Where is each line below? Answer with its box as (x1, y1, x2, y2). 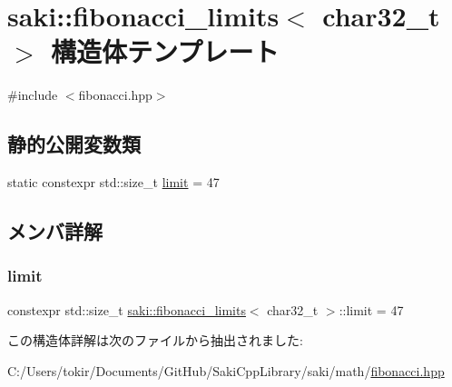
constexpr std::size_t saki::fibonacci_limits (7, 300, 246, 319)
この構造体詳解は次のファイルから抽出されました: (7, 331, 303, 350)
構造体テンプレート (51, 33, 280, 70)
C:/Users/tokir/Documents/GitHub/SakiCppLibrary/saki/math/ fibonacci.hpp (7, 361, 445, 380)
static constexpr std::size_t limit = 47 (7, 173, 220, 192)
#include (7, 85, 58, 104)
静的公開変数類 (7, 130, 141, 158)
